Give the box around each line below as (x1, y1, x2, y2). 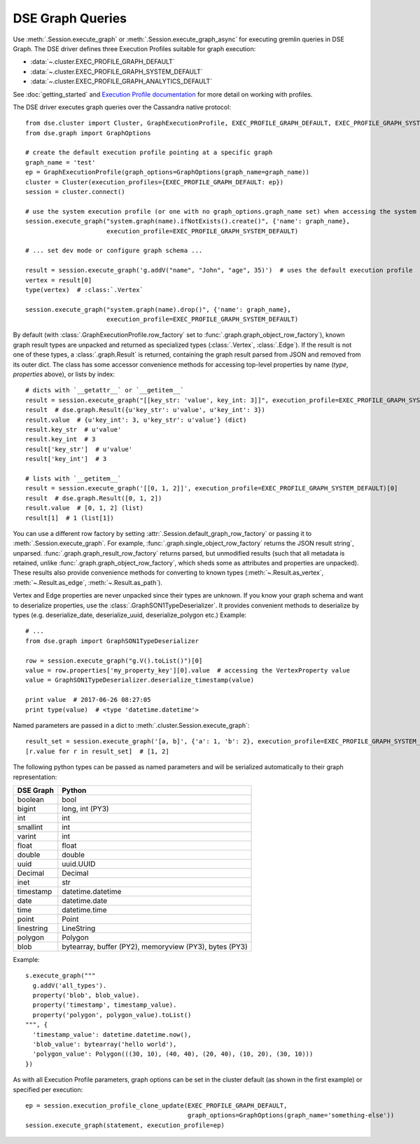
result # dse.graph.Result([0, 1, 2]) (25, 494, 162, 502)
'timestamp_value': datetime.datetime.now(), (32, 1031, 192, 1038)
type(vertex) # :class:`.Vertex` (25, 286, 143, 294)
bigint (17, 804, 36, 813)
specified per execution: (13, 1085, 83, 1094)
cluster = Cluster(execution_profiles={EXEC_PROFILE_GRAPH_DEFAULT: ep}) (25, 178, 284, 186)
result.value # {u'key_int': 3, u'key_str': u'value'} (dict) (25, 415, 247, 424)
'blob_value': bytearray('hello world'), (32, 1040, 177, 1049)
